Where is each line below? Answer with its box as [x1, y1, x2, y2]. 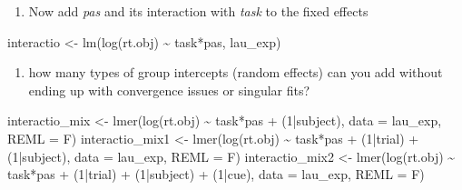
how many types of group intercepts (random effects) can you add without [28, 63, 443, 82]
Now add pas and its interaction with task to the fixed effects [28, 2, 369, 20]
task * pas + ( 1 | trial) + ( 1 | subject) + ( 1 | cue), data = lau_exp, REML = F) [7, 165, 425, 184]
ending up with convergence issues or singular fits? [28, 80, 310, 99]
